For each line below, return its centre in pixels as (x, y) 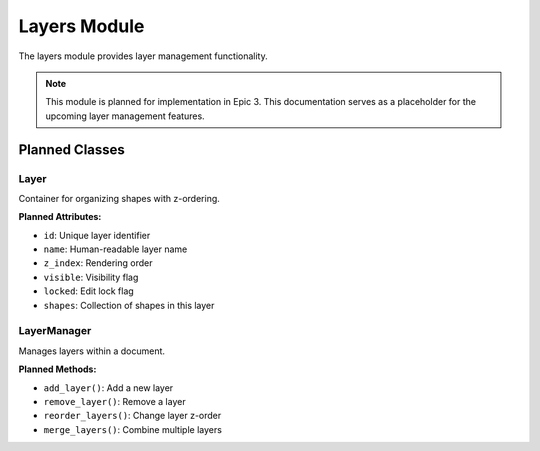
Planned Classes (71, 149)
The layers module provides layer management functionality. (143, 56)
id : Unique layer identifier (97, 235)
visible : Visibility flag (91, 277)
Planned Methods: (57, 369)
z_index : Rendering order (98, 263)
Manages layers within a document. (91, 351)
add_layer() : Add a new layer (108, 387)
